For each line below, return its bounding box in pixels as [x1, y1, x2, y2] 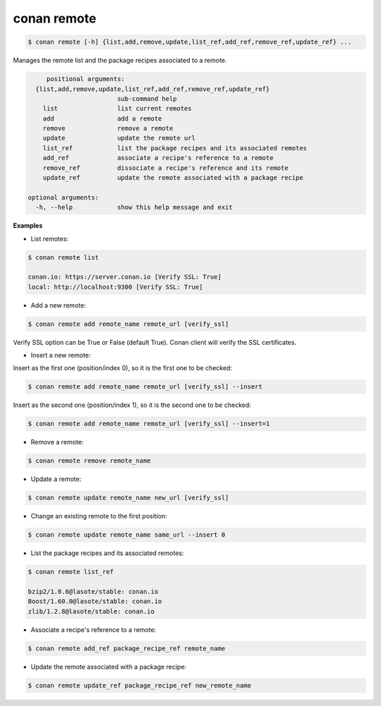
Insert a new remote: [30, 351, 91, 360]
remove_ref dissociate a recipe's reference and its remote [42, 164, 289, 172]
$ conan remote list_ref [28, 568, 114, 576]
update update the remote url [42, 134, 195, 142]
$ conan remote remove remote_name [28, 457, 151, 465]
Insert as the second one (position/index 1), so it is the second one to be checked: [13, 401, 252, 409]
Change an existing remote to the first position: [30, 512, 167, 521]
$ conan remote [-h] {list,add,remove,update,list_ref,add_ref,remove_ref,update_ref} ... [28, 38, 352, 46]
